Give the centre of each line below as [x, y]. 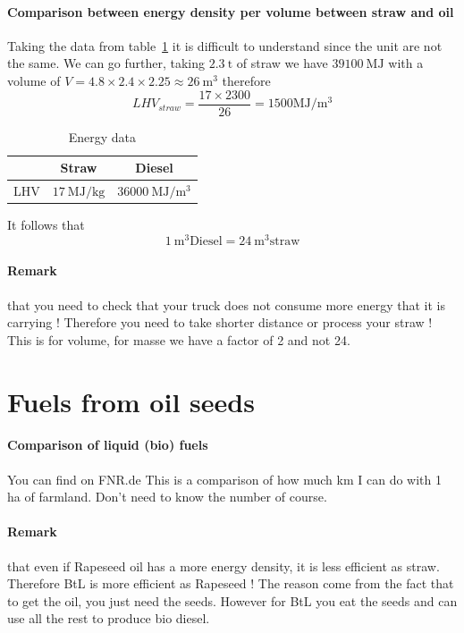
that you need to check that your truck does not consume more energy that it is [226, 304]
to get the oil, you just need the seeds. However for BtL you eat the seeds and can [232, 600]
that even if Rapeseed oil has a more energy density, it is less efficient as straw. [224, 565]
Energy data [102, 136]
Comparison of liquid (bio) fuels [108, 445]
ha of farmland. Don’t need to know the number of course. [167, 497]
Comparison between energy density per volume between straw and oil [231, 11]
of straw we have [282, 63]
